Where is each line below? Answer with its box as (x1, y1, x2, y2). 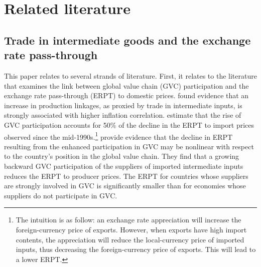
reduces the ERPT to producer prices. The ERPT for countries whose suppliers (4, 170, 248, 181)
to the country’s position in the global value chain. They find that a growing (4, 151, 239, 161)
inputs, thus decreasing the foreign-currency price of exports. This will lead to (16, 244, 256, 254)
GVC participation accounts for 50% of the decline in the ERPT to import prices (4, 119, 254, 130)
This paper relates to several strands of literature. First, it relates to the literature (4, 70, 257, 81)
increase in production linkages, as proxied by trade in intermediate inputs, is (4, 100, 242, 110)
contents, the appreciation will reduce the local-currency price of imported (16, 234, 244, 244)
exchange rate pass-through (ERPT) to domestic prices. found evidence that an (4, 90, 249, 101)
